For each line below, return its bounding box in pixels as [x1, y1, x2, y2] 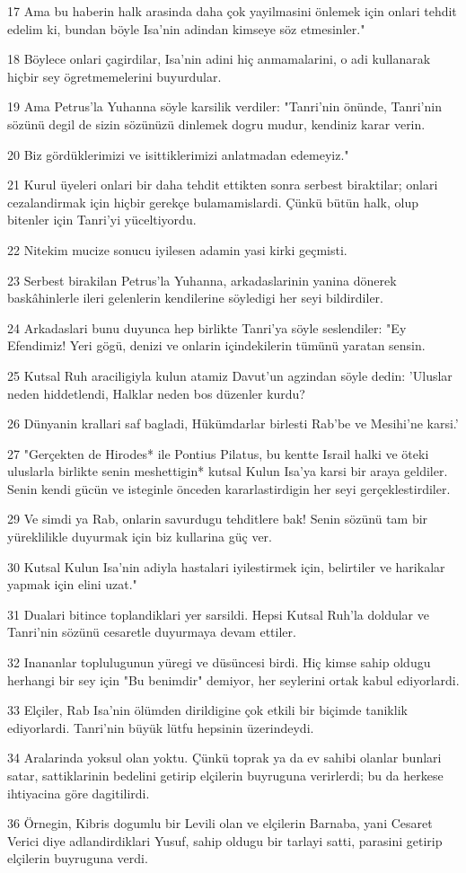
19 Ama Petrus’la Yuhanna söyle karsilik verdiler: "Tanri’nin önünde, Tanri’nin [7, 97, 442, 116]
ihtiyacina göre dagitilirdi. [7, 783, 150, 802]
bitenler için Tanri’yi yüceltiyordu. [7, 210, 197, 229]
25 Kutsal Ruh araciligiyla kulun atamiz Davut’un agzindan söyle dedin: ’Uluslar [7, 366, 453, 384]
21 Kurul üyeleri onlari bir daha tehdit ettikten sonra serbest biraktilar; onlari [7, 175, 438, 194]
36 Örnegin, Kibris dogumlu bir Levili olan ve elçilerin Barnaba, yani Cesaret [7, 814, 433, 833]
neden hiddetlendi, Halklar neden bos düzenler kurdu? [7, 384, 305, 402]
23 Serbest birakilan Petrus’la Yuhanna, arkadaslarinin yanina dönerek [7, 270, 397, 289]
